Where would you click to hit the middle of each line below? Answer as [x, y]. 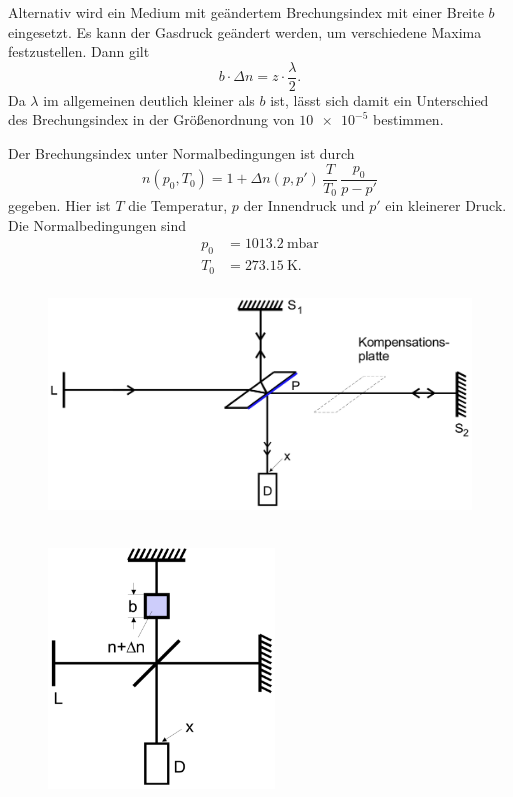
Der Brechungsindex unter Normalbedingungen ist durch [181, 153]
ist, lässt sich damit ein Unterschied [379, 99]
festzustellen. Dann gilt [79, 51]
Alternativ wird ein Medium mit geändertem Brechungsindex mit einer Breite [246, 12]
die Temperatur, [178, 205]
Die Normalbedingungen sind [97, 224]
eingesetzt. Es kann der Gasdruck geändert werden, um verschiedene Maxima [245, 31]
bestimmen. [408, 119]
